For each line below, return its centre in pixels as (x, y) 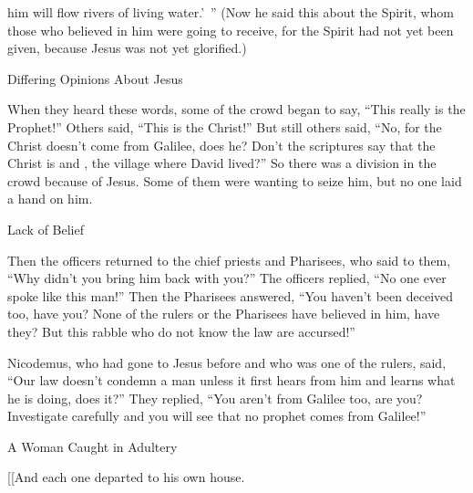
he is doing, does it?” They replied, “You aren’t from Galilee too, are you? (215, 398)
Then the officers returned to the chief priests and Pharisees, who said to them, (229, 260)
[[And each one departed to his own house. (126, 477)
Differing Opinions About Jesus (95, 78)
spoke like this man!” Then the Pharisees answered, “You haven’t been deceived (231, 295)
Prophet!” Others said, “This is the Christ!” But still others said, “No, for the (225, 126)
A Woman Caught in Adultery (93, 446)
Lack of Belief (46, 229)
